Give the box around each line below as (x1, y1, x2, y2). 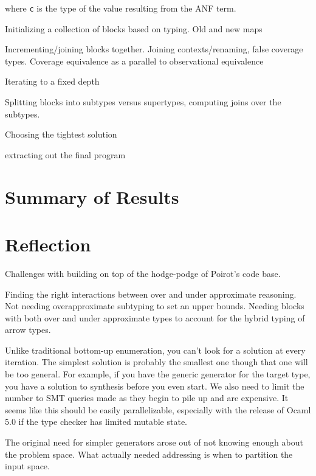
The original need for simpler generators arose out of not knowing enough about (5, 436, 303, 449)
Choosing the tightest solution (5, 128, 117, 141)
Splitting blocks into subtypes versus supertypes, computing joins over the (5, 96, 281, 108)
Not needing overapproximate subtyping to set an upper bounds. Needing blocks (5, 299, 304, 312)
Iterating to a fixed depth (5, 75, 100, 88)
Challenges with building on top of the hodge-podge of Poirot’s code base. (5, 267, 281, 279)
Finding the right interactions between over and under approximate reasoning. (5, 287, 297, 300)
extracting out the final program (5, 148, 126, 161)
